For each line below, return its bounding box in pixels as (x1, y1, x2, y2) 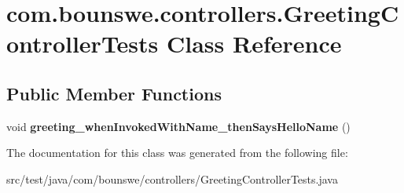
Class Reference (167, 27, 342, 60)
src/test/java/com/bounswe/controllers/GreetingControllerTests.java (6, 170, 338, 187)
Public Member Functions (6, 81, 222, 105)
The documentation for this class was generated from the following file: (6, 144, 348, 161)
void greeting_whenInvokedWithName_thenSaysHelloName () (6, 118, 351, 134)
